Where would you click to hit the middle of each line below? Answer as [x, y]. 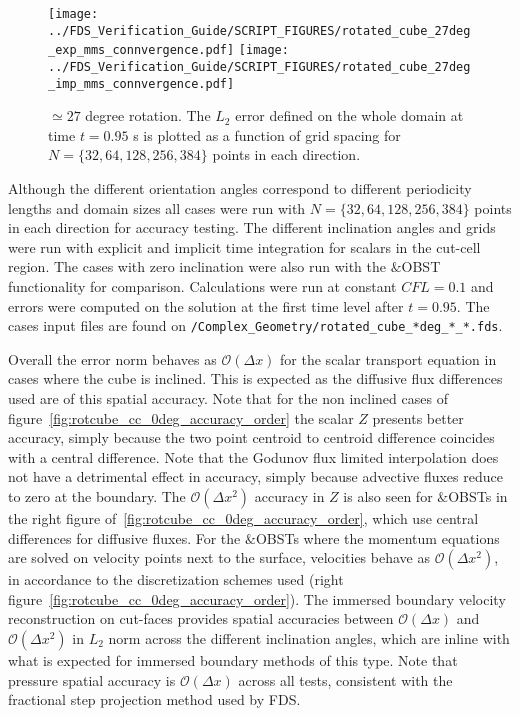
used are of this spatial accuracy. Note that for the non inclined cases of [228, 398]
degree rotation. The [148, 115]
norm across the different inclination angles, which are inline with [309, 638]
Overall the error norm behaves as [112, 358]
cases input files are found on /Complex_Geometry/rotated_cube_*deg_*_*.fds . [255, 325]
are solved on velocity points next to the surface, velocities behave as [219, 557]
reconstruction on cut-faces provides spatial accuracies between [201, 618]
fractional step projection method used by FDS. [154, 699]
